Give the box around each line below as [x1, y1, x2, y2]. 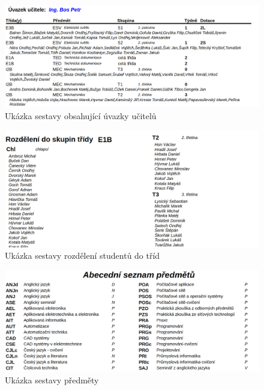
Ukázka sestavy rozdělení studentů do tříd [5, 249, 160, 262]
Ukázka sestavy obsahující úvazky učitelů [5, 109, 157, 122]
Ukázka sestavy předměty [5, 374, 99, 386]
